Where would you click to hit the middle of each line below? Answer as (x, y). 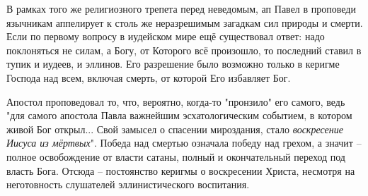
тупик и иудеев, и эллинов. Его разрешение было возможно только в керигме (173, 64)
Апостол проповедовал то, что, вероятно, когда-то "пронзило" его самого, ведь (176, 101)
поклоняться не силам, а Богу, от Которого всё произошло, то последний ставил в (184, 50)
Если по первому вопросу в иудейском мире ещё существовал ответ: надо (166, 36)
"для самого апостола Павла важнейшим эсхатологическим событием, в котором (179, 115)
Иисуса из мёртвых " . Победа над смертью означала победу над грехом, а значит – (184, 143)
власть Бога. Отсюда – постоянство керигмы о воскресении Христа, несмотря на (181, 170)
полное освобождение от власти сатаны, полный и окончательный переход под (176, 156)
